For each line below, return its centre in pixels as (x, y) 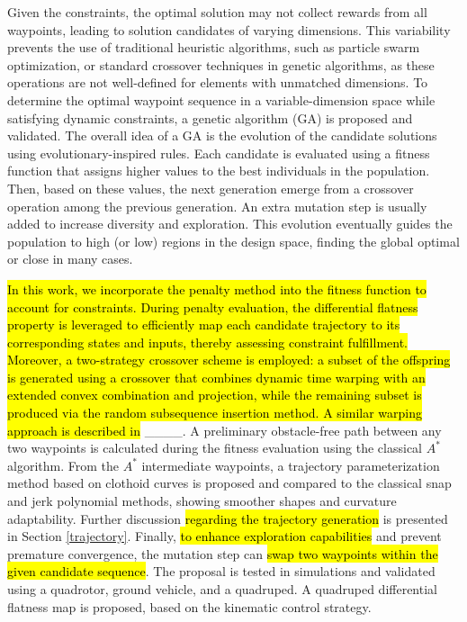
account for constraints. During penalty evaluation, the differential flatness (213, 306)
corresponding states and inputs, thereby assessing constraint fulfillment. (207, 342)
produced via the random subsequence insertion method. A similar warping (215, 413)
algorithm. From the (63, 465)
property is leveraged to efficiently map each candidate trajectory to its (204, 325)
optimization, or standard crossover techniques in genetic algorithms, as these (221, 64)
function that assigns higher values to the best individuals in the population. (219, 171)
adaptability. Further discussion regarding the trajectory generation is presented (228, 518)
